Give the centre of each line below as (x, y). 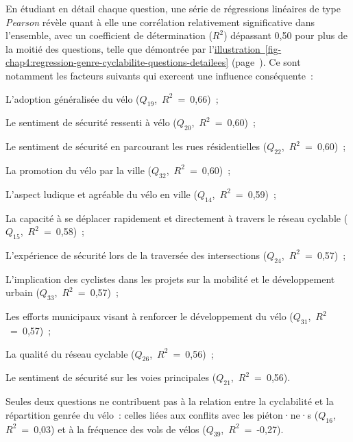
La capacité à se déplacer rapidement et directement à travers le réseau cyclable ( (177, 218)
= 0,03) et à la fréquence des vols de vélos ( (114, 429)
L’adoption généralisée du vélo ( (73, 98)
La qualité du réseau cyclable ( (70, 353)
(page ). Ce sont (266, 62)
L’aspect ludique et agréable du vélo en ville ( (101, 194)
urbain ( (23, 292)
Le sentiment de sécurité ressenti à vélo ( (91, 122)
